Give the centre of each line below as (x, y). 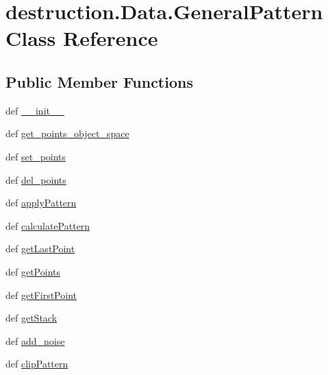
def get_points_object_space (67, 133)
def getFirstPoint (41, 294)
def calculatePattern (48, 225)
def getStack (31, 318)
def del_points (36, 179)
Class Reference (82, 38)
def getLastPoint (40, 249)
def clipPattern (37, 364)
